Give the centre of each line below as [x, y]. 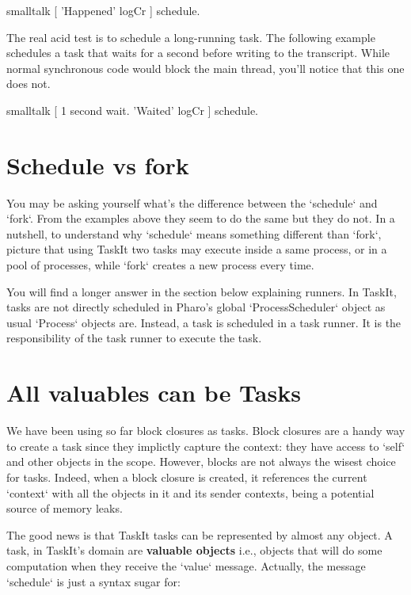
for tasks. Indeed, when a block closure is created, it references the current [187, 477]
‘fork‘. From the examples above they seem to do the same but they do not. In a [201, 218]
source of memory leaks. [65, 508]
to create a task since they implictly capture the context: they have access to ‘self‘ [206, 446]
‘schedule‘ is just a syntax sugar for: [93, 581]
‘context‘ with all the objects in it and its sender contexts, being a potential [190, 492]
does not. [29, 84]
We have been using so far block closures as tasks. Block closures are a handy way [206, 431]
